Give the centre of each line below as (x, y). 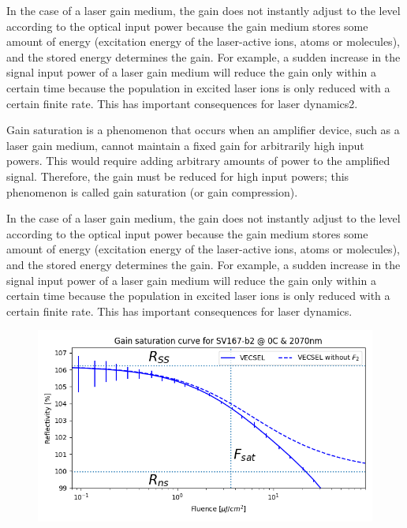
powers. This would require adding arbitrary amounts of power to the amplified (198, 161)
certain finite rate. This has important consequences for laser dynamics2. (182, 103)
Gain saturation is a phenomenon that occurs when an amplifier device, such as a (203, 130)
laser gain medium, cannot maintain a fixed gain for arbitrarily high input (185, 145)
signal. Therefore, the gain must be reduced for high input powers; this (178, 176)
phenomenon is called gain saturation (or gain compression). (152, 191)
